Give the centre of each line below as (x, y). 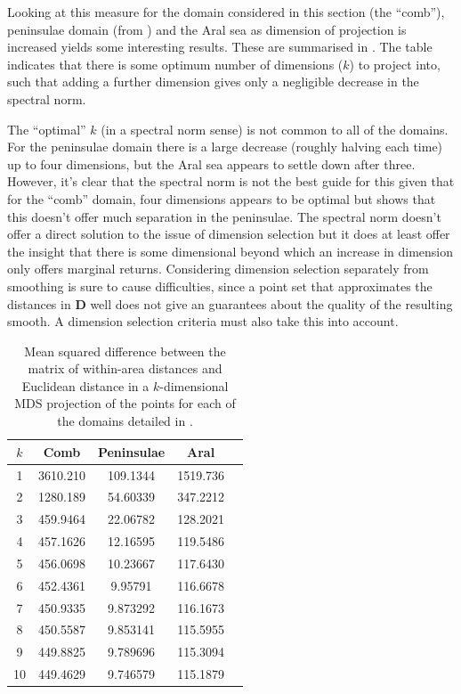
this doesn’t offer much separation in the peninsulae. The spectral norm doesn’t (224, 216)
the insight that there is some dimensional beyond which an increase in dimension (230, 251)
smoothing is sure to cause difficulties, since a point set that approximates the (220, 286)
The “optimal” (47, 129)
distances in (39, 303)
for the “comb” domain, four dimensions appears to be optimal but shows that (222, 198)
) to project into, (395, 64)
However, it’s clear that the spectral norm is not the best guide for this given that (231, 181)
